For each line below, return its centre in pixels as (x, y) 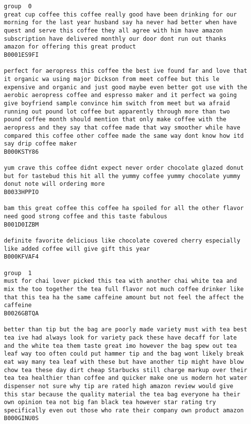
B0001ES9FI (21, 55)
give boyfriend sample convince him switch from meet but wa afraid (117, 103)
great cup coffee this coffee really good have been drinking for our (120, 14)
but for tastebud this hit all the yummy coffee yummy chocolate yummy (122, 176)
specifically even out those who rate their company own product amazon (124, 410)
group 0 (18, 6)
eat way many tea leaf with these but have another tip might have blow (124, 362)
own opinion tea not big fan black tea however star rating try (110, 402)
